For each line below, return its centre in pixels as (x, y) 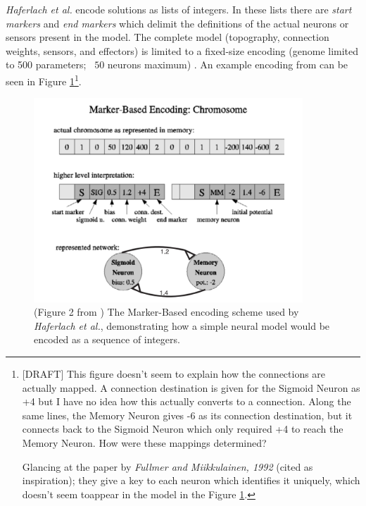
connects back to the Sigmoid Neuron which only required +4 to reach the (183, 429)
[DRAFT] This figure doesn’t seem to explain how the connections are (174, 373)
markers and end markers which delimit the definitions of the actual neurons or (177, 23)
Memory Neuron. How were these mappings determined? (144, 442)
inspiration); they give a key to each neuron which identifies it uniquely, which (191, 480)
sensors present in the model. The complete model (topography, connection (168, 37)
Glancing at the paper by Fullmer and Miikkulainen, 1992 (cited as (168, 466)
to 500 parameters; (46, 64)
